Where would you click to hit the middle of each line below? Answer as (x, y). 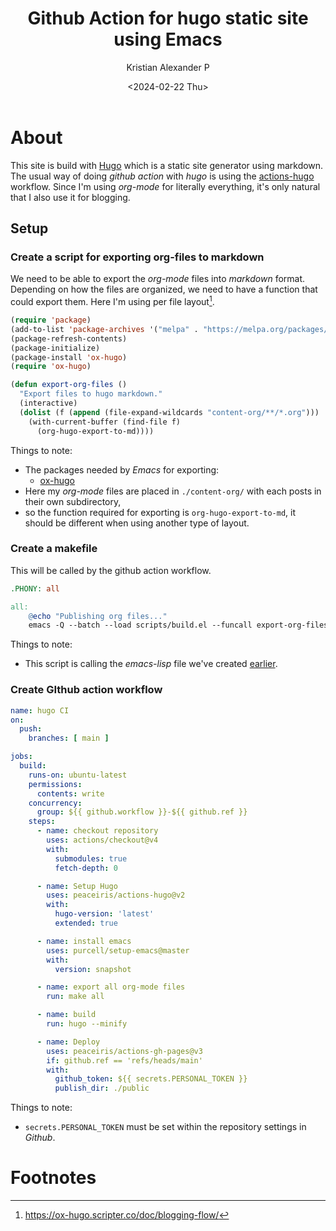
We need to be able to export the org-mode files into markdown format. (158, 279)
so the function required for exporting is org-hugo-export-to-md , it (160, 512)
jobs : (21, 757)
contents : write (70, 793)
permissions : (55, 784)
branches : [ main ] (69, 738)
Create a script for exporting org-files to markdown (137, 257)
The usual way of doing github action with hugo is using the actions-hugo (162, 176)
